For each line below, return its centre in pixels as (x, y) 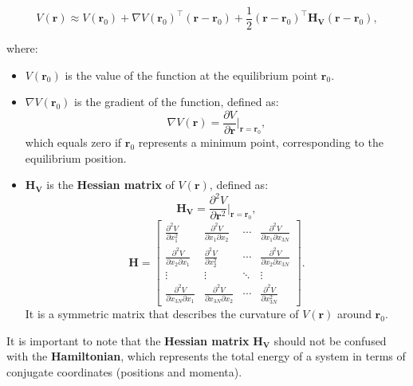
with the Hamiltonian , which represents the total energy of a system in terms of (206, 356)
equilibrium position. (76, 158)
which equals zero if (73, 142)
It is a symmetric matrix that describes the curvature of (162, 314)
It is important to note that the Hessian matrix (128, 340)
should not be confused (330, 340)
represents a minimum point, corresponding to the (261, 142)
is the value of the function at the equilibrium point (191, 75)
